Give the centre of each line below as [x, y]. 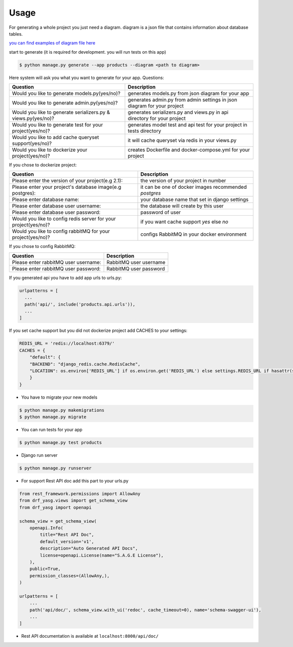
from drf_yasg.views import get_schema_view [73, 501]
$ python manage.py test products [61, 443]
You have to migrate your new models [59, 397]
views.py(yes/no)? [33, 119]
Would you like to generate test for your [58, 125]
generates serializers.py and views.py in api [178, 112]
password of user [161, 212]
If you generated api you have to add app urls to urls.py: [65, 278]
